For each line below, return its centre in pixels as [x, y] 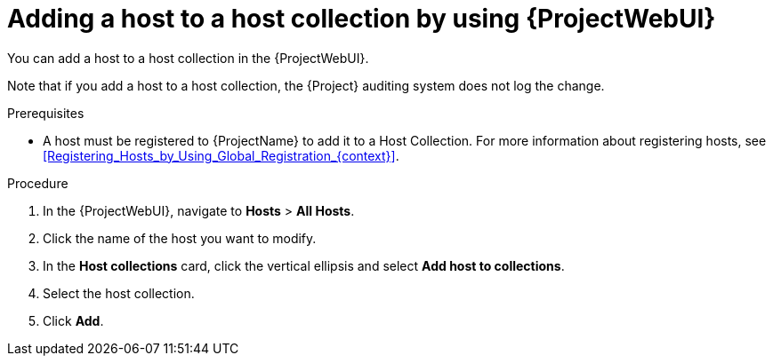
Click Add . [73, 320]
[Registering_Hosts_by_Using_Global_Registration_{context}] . [221, 155]
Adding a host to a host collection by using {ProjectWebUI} [362, 19]
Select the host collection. [119, 293]
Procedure [38, 183]
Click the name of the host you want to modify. [180, 238]
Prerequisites [46, 113]
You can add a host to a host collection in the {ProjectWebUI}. [188, 58]
